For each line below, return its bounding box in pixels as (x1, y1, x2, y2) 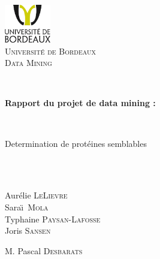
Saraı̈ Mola (5, 201, 49, 213)
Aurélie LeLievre (5, 189, 68, 201)
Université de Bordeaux (5, 44, 96, 57)
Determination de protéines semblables (5, 137, 147, 149)
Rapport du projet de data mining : (5, 97, 156, 109)
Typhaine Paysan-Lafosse (5, 212, 101, 225)
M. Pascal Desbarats (5, 244, 83, 257)
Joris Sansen (5, 224, 51, 237)
